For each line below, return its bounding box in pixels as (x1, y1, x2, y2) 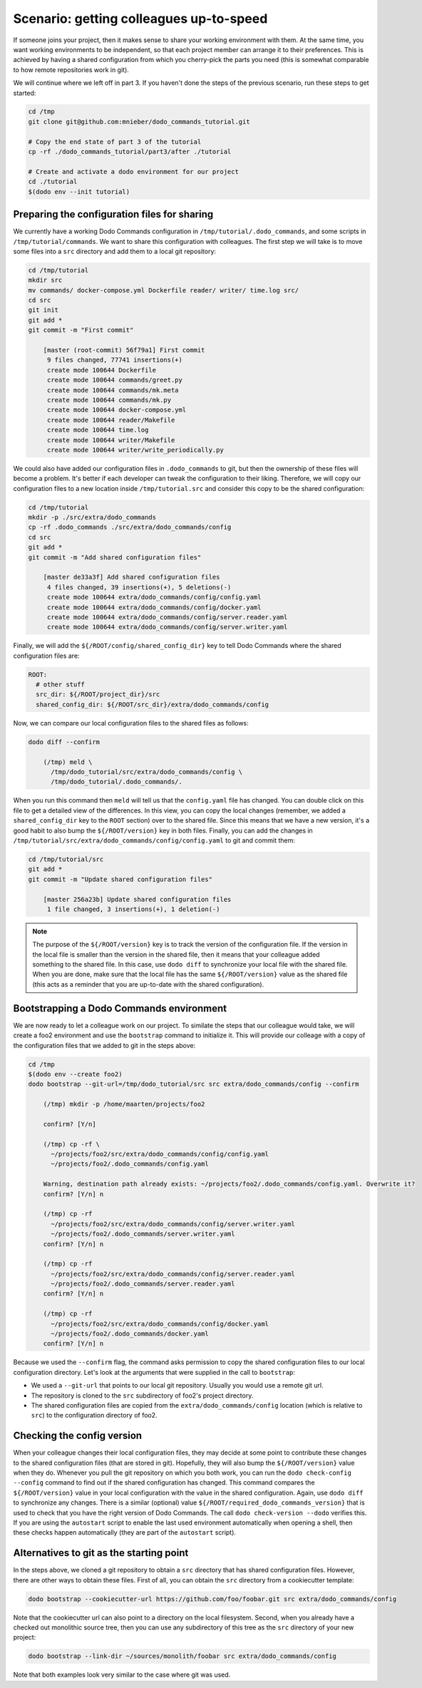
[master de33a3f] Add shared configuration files (43, 573, 220, 581)
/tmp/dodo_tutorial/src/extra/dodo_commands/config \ (51, 768, 243, 776)
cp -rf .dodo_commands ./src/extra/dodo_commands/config (28, 523, 232, 532)
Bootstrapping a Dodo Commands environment (13, 1002, 227, 1015)
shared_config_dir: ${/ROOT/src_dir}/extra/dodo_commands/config (36, 700, 269, 708)
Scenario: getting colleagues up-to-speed (13, 11, 268, 26)
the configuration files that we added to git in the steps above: (13, 1041, 196, 1049)
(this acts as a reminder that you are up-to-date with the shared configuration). (32, 980, 264, 988)
